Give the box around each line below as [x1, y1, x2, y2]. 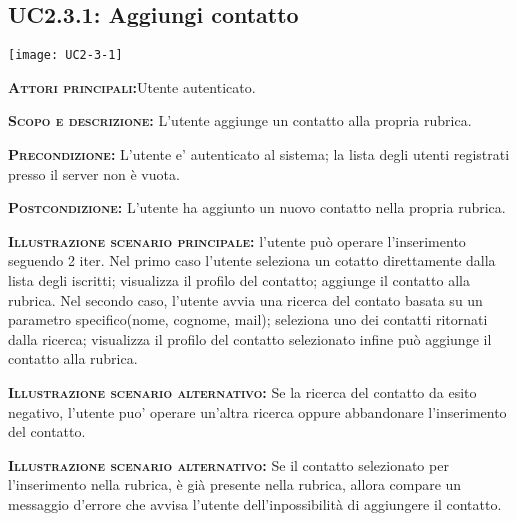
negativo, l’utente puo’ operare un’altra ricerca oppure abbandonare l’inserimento [8, 401, 507, 422]
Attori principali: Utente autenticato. [8, 76, 256, 97]
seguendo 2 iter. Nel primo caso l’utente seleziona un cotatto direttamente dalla [8, 250, 496, 271]
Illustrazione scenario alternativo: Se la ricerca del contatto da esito [8, 381, 477, 402]
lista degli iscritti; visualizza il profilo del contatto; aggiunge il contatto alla [8, 270, 470, 291]
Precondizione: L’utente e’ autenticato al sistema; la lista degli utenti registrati [8, 144, 510, 165]
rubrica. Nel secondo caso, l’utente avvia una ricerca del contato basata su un [8, 289, 483, 310]
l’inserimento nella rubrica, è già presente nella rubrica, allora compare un [8, 474, 462, 495]
